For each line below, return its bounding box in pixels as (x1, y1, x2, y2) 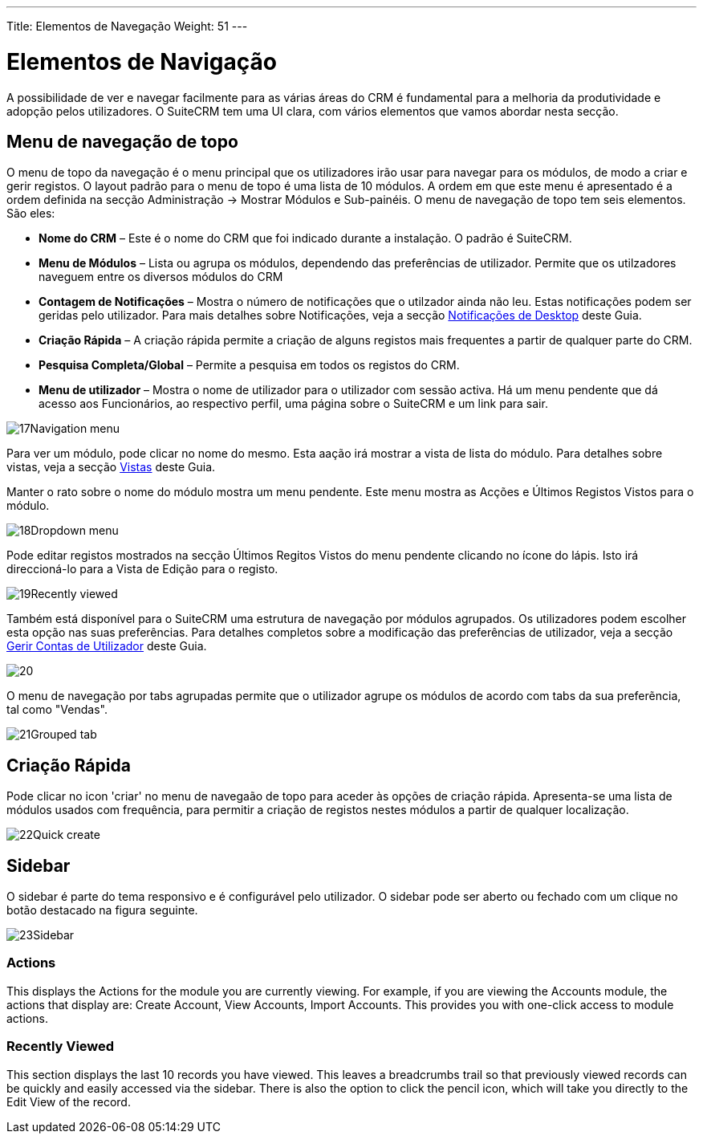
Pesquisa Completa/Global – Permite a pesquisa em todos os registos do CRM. (39, 358, 460, 373)
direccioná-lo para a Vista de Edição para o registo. (6, 562, 278, 576)
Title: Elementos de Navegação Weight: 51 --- (6, 19, 248, 33)
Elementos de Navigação (6, 47, 277, 75)
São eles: (6, 206, 55, 221)
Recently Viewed (6, 1038, 115, 1055)
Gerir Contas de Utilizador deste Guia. (6, 639, 207, 653)
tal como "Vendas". (6, 702, 108, 717)
